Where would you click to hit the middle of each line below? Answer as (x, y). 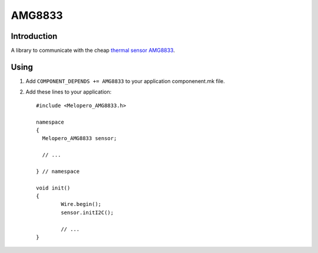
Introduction (34, 36)
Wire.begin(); (81, 204)
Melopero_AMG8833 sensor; (79, 139)
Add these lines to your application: (69, 92)
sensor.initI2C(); (87, 212)
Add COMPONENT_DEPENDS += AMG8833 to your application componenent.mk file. (125, 81)
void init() (53, 188)
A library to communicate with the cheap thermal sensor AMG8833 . (93, 51)
